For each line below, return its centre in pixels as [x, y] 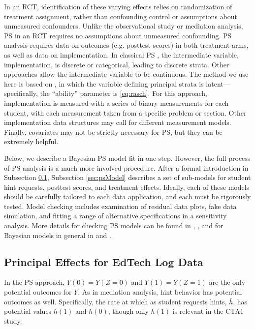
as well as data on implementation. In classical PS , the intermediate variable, [121, 54]
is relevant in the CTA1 [208, 311]
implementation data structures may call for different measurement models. [118, 122]
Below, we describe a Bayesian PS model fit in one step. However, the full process [127, 158]
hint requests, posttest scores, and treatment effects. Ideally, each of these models [127, 187]
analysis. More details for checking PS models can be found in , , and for [114, 225]
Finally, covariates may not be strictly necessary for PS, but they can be [113, 132]
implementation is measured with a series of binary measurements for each [116, 103]
